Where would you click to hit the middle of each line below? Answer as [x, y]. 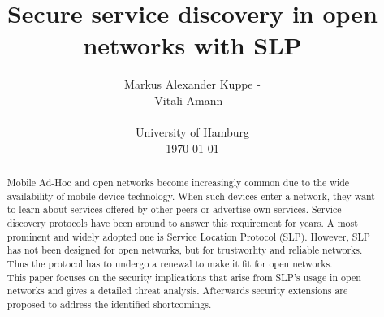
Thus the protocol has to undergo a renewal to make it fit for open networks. [170, 264]
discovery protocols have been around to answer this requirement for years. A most [182, 223]
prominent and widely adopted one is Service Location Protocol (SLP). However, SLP [188, 236]
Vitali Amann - [192, 100]
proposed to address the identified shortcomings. [109, 304]
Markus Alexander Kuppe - [192, 84]
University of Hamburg [192, 132]
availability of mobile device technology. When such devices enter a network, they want [191, 195]
